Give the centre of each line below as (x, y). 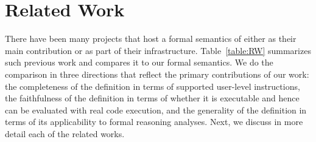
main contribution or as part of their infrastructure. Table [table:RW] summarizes (158, 50)
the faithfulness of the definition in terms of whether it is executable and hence (152, 98)
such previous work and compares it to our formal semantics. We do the (139, 62)
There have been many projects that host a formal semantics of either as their (151, 39)
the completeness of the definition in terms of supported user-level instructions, (153, 86)
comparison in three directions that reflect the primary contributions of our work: (157, 74)
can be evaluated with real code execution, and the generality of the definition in (156, 110)
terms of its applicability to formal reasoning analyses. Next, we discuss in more (154, 122)
